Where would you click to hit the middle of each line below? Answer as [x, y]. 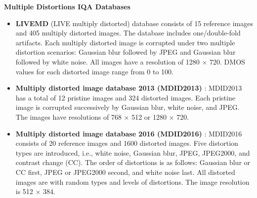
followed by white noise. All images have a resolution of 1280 [107, 61]
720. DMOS [227, 61]
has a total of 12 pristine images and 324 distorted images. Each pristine [125, 97]
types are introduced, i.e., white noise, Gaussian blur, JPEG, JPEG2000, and [133, 152]
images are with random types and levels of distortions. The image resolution [132, 181]
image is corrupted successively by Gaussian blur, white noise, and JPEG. [128, 107]
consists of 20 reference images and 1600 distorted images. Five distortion [127, 143]
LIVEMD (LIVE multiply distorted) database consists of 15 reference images [134, 23]
